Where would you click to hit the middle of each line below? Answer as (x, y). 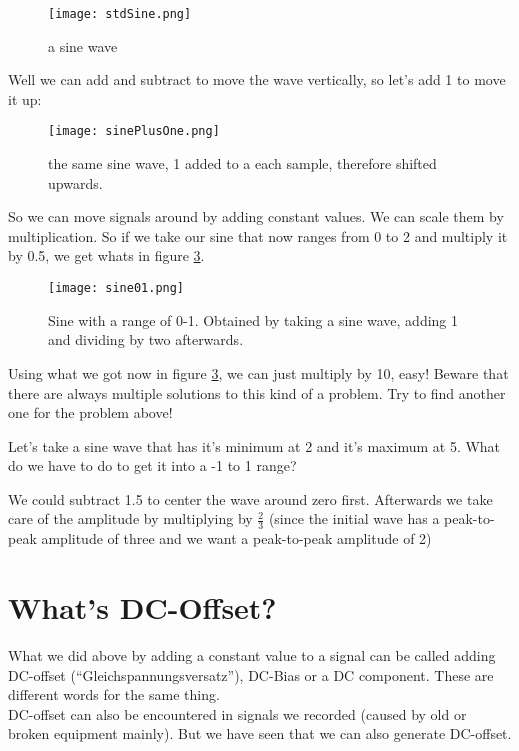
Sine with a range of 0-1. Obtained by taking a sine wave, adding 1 (253, 319)
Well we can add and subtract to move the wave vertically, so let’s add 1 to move (257, 79)
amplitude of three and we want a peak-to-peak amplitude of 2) (236, 538)
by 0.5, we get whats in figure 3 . (106, 255)
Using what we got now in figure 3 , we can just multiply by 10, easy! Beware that (258, 372)
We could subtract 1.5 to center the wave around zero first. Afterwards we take (250, 498)
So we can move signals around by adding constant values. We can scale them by (256, 216)
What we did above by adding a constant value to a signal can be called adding (252, 655)
